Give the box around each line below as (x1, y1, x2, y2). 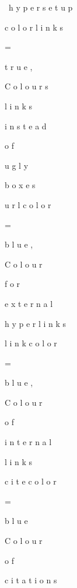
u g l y (5, 159, 29, 171)
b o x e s (5, 179, 36, 191)
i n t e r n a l (5, 436, 52, 448)
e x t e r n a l (5, 297, 53, 309)
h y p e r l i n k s (5, 317, 66, 329)
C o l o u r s (5, 80, 48, 92)
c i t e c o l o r (5, 475, 57, 487)
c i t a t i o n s (5, 574, 57, 586)
